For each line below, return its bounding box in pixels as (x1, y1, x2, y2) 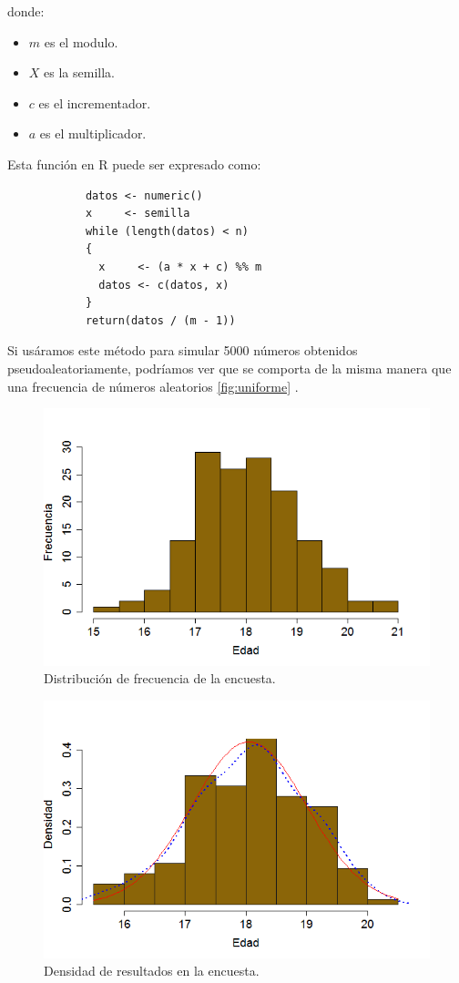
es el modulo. (44, 32, 118, 51)
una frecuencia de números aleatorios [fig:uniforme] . (7, 376, 299, 395)
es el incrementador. (38, 93, 151, 112)
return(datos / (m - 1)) (85, 313, 236, 327)
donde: (7, 2, 45, 20)
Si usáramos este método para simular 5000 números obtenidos (7, 341, 358, 360)
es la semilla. (44, 63, 115, 82)
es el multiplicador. (39, 124, 147, 143)
